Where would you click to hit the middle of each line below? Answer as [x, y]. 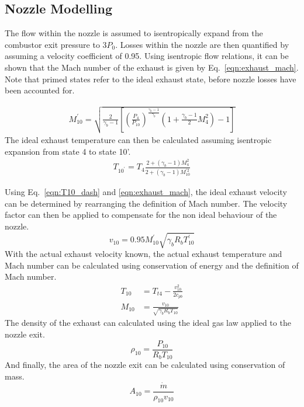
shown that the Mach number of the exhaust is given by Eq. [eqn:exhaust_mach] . [152, 67]
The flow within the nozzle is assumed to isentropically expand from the [134, 33]
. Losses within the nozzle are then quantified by [202, 44]
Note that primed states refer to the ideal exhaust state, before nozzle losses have [151, 79]
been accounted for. [40, 90]
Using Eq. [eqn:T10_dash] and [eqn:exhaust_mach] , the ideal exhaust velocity [146, 192]
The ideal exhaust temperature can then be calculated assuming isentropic [138, 140]
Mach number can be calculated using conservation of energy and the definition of [152, 265]
